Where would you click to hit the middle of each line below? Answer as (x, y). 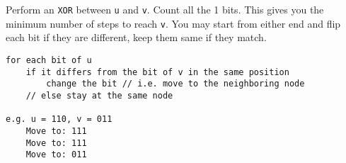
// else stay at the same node (99, 95)
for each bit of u (49, 60)
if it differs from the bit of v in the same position (157, 72)
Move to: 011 (56, 155)
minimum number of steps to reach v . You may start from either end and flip (173, 23)
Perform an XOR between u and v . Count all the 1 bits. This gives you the (165, 9)
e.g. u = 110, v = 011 (59, 119)
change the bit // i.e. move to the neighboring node (175, 84)
